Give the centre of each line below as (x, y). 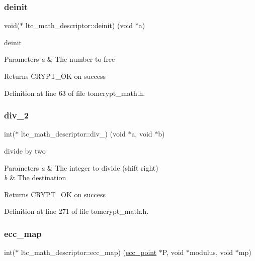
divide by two (25, 151)
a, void (142, 134)
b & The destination (35, 177)
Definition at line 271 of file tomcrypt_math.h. (76, 211)
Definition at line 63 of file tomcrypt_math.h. (75, 93)
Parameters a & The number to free (60, 59)
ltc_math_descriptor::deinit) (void (79, 25)
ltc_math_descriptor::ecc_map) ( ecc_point (89, 252)
